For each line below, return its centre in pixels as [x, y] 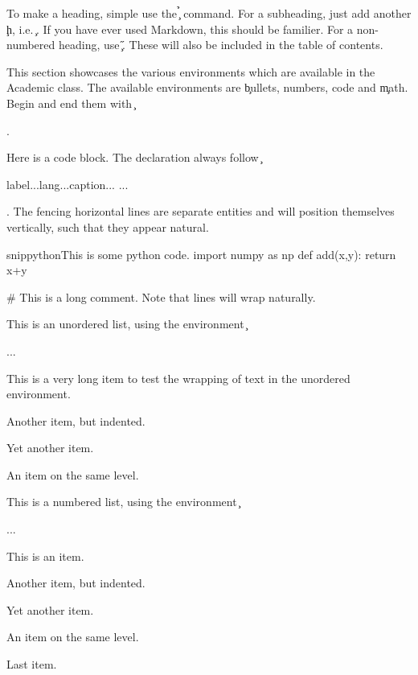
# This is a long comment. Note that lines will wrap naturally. [161, 296]
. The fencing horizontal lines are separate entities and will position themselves [201, 211]
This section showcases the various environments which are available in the [191, 71]
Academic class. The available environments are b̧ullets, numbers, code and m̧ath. [207, 87]
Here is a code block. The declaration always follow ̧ [134, 157]
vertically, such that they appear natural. [108, 226]
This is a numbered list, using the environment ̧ [123, 502]
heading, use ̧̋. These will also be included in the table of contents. [221, 45]
